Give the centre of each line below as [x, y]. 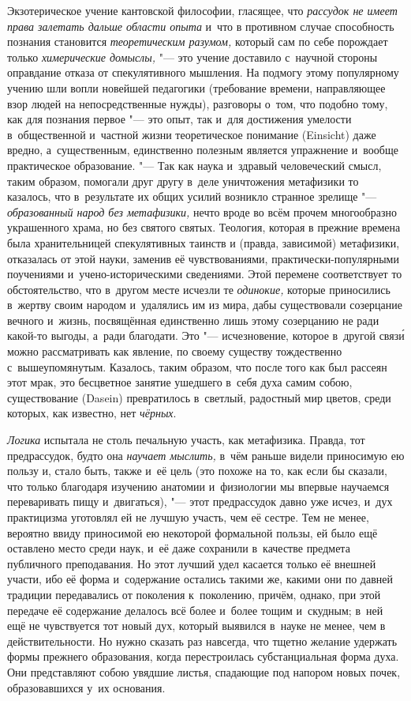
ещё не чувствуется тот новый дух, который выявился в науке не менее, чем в [196, 626]
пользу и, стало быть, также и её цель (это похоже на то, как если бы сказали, [197, 471]
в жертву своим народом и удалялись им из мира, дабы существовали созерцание [205, 305]
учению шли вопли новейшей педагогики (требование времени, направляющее [196, 87]
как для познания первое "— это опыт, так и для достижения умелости [179, 119]
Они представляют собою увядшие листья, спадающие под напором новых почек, [204, 671]
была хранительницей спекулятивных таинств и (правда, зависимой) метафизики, [204, 242]
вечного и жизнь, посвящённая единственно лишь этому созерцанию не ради [193, 320]
